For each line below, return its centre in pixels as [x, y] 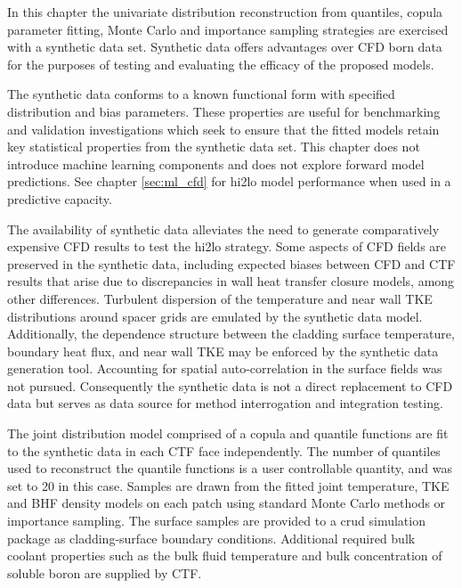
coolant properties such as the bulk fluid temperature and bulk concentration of [225, 555]
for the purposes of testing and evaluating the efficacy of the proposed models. [221, 64]
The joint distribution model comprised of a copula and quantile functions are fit [228, 433]
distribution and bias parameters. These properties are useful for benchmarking [224, 111]
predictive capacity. [60, 198]
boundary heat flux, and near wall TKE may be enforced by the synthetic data [223, 351]
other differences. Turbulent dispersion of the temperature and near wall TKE [220, 298]
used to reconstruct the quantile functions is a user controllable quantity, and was [230, 468]
